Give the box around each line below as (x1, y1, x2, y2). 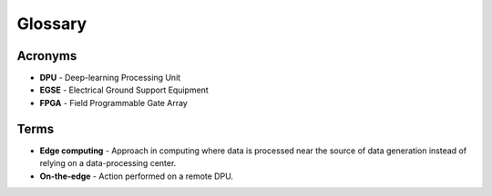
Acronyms (16, 48, 77, 64)
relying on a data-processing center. (39, 158, 177, 169)
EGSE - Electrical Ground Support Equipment (39, 84, 209, 95)
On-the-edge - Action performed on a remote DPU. (39, 171, 234, 181)
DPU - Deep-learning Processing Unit (39, 73, 181, 83)
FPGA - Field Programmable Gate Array (39, 97, 189, 108)
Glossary (16, 14, 87, 34)
